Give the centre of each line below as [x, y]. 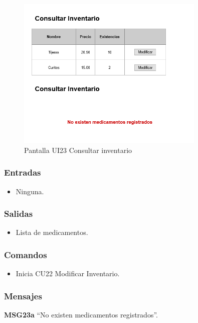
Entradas [23, 172]
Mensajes [23, 296]
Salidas [19, 214]
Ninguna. [30, 191]
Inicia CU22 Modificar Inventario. [68, 273]
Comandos [26, 254]
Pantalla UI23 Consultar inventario [78, 150]
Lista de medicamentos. [52, 232]
